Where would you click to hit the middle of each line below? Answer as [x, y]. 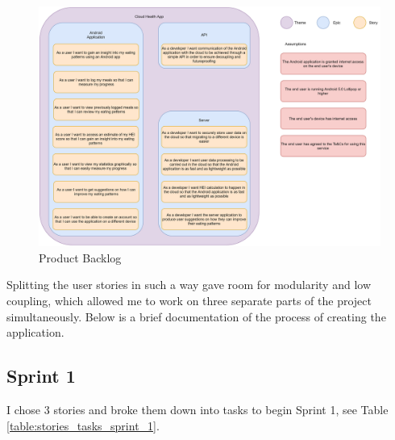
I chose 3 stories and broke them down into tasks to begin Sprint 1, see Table [197, 410]
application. [35, 332]
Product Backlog [80, 257]
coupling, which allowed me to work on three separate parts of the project [189, 301]
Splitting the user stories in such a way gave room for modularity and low [189, 285]
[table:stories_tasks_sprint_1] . [83, 425]
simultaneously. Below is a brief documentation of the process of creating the [196, 316]
